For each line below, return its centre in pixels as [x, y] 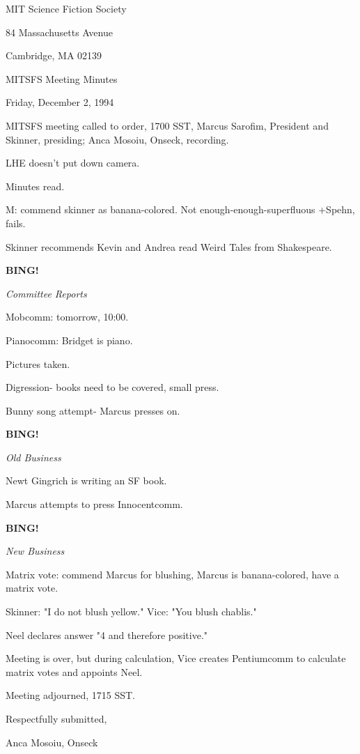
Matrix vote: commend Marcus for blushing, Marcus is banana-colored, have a [172, 574]
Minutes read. [35, 186]
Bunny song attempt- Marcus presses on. [93, 410]
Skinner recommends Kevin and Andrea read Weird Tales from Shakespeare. [169, 246]
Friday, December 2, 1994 [60, 102]
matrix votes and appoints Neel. [74, 671]
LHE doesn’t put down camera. [73, 163]
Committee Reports [46, 293]
